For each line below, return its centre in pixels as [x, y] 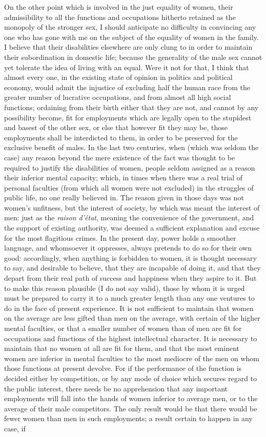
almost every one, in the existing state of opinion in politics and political [118, 77]
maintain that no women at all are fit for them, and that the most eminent [122, 348]
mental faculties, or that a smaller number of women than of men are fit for [123, 328]
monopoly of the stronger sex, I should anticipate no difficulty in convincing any [130, 27]
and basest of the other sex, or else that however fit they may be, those [116, 127]
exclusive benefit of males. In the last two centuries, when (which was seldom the [131, 147]
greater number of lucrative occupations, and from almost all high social [118, 97]
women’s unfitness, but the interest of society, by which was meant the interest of [132, 207]
